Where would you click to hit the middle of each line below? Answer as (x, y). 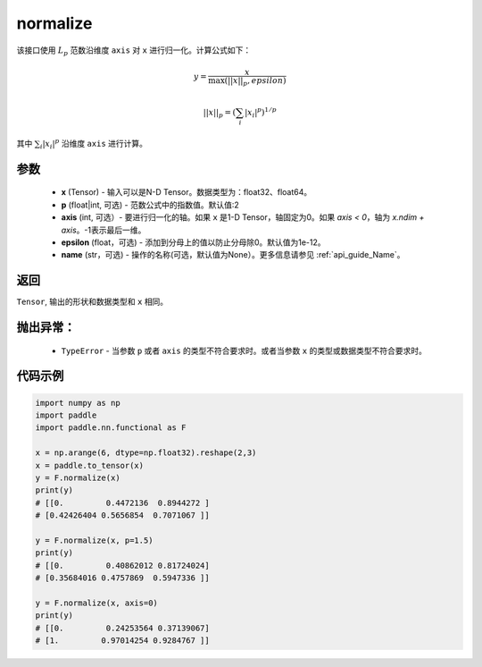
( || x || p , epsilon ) (255, 81)
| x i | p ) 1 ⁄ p (260, 113)
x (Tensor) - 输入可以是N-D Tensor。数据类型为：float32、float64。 (187, 192)
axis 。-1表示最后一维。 (104, 230)
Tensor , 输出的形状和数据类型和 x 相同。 (92, 302)
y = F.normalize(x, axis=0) (96, 603)
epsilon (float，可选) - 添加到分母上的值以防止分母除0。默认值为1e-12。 (193, 242)
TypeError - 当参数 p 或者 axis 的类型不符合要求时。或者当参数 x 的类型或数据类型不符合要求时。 (244, 350)
